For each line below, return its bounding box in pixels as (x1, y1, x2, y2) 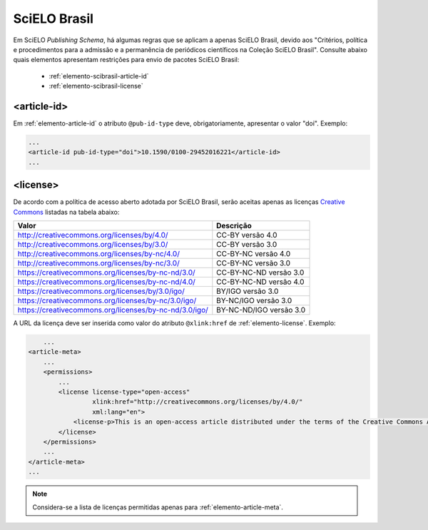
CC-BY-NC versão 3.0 (216, 258, 291, 268)
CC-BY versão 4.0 (216, 230, 277, 240)
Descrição (216, 221, 253, 231)
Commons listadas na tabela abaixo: (13, 208, 120, 216)
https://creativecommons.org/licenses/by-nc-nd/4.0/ (17, 277, 196, 287)
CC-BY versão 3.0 (216, 240, 277, 250)
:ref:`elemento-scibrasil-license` (49, 82, 144, 91)
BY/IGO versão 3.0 (216, 286, 279, 296)
